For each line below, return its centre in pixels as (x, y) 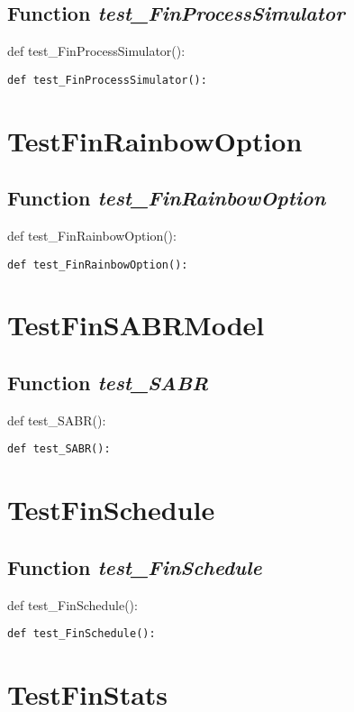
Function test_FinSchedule (135, 566)
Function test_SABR (108, 383)
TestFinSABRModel (136, 325)
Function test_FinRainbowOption (167, 198)
